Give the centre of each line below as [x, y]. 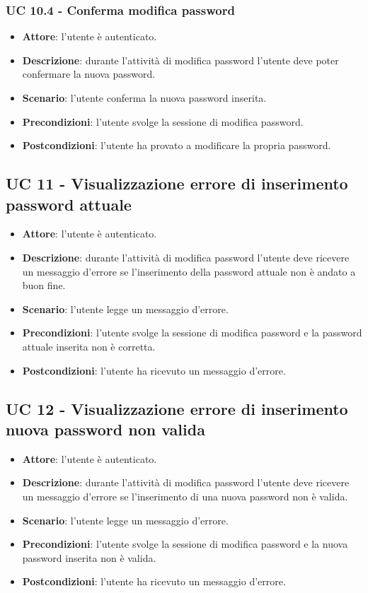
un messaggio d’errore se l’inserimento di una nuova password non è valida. [185, 496]
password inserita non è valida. [89, 557]
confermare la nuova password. [89, 74]
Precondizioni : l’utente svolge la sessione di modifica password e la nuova [185, 544]
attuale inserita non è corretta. [89, 346]
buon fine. [44, 285]
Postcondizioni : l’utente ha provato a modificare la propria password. [177, 145]
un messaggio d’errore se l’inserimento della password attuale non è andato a [189, 271]
